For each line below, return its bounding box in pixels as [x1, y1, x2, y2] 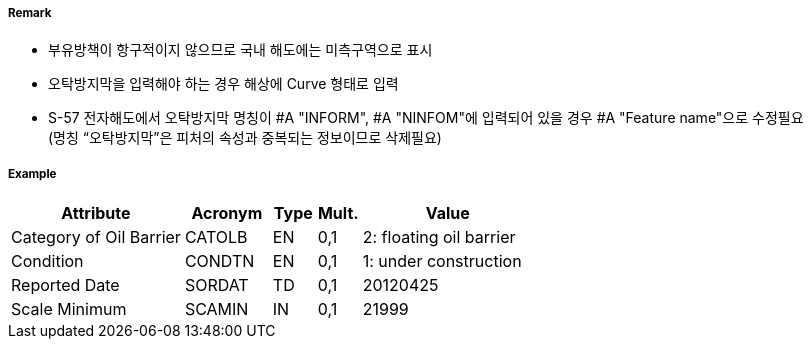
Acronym [191, 203, 263, 224]
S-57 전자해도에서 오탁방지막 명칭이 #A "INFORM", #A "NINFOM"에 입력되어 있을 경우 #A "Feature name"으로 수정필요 [48, 109, 804, 127]
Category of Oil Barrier [11, 227, 181, 248]
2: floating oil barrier [362, 227, 516, 248]
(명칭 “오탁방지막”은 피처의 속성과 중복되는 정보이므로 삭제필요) [48, 129, 442, 147]
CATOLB [184, 227, 248, 248]
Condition [11, 251, 84, 272]
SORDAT [184, 275, 249, 296]
